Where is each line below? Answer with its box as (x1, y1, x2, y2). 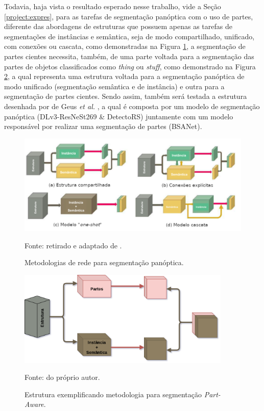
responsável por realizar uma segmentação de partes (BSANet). (4, 121, 202, 132)
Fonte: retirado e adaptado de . (25, 240, 122, 250)
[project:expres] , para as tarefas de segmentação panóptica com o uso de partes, (4, 11, 253, 21)
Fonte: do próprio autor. (25, 372, 100, 382)
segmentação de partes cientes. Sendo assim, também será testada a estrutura (4, 91, 247, 101)
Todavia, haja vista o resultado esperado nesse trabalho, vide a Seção (4, 1, 221, 11)
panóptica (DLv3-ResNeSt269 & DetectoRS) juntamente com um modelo (4, 111, 233, 121)
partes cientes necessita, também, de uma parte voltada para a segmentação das (4, 50, 254, 61)
